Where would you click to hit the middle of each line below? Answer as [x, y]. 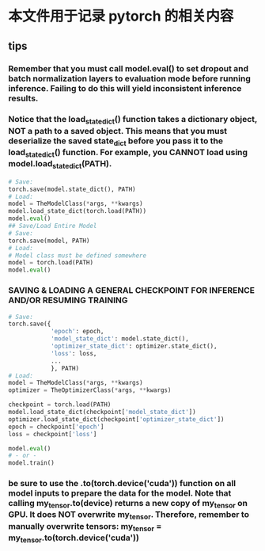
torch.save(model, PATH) [49, 241]
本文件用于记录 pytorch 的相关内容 [121, 16]
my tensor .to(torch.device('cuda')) [74, 538]
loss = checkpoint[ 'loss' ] [53, 434]
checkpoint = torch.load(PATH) [60, 405]
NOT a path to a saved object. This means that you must [118, 131]
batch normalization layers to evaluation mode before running [129, 78]
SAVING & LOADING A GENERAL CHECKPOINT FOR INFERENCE [132, 291]
